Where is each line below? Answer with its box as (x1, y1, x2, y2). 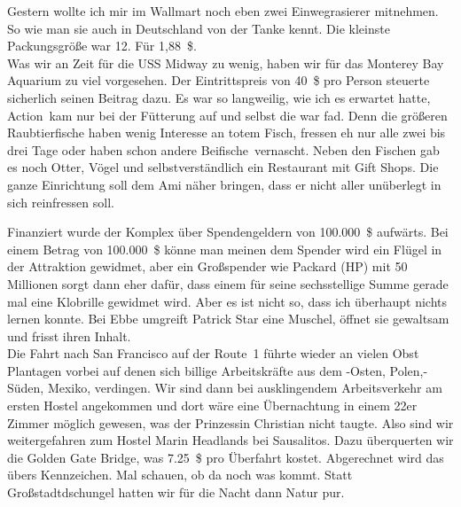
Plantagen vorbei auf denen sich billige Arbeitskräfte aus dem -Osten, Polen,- (7, 361, 428, 379)
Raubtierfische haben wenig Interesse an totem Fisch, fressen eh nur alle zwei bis (7, 123, 446, 142)
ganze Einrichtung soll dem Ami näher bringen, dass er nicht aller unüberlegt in (7, 175, 441, 193)
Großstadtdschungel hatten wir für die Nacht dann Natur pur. (7, 483, 345, 502)
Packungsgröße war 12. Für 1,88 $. (7, 36, 197, 55)
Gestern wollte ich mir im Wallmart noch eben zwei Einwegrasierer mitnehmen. (7, 2, 439, 19)
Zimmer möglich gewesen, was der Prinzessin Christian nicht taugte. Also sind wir (7, 413, 454, 432)
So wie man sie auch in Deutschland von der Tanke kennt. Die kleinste (7, 19, 390, 37)
